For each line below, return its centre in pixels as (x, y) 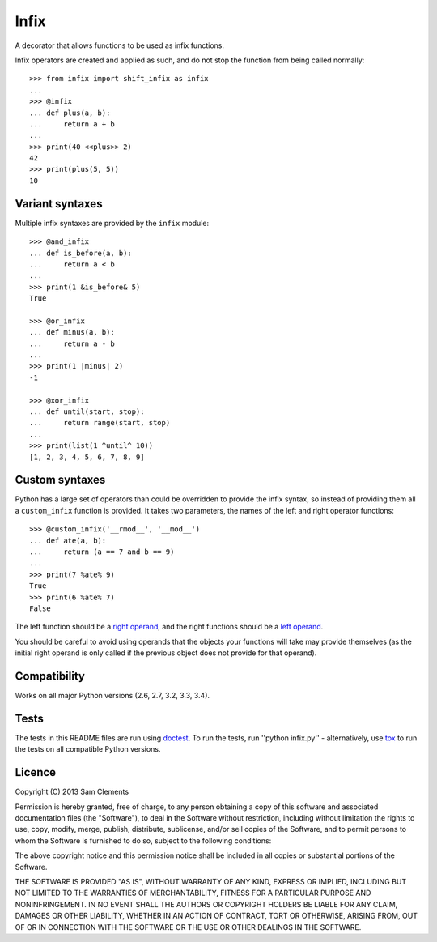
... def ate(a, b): (68, 540)
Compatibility (50, 676)
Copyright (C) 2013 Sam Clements (72, 792)
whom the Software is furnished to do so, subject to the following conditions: (143, 840)
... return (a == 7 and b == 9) (102, 552)
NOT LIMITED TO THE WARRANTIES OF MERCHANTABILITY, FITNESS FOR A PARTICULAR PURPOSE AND (193, 893)
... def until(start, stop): (87, 412)
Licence (36, 772)
